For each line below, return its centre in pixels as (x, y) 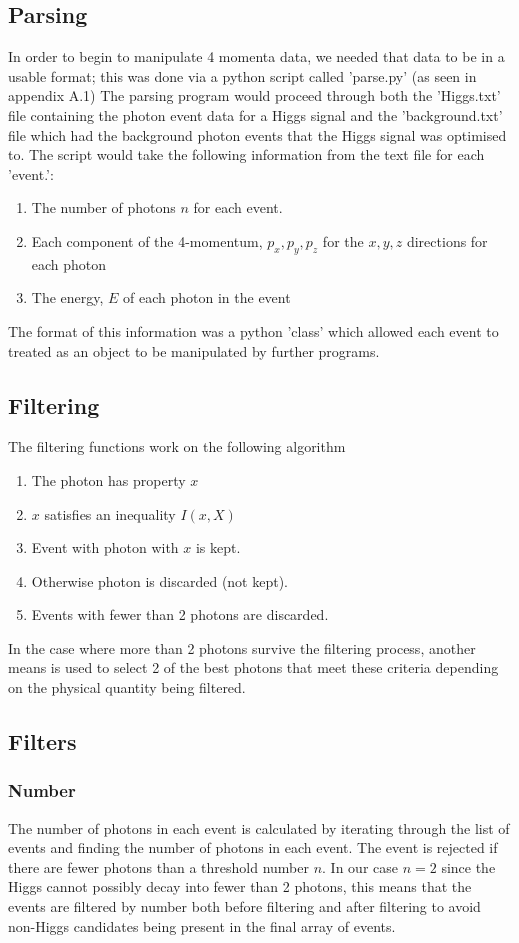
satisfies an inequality (110, 513)
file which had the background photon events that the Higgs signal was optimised (257, 134)
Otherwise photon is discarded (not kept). (160, 580)
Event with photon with (105, 547)
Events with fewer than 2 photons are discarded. (180, 614)
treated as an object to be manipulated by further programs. (194, 350)
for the (343, 240)
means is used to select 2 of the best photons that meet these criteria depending (253, 667)
